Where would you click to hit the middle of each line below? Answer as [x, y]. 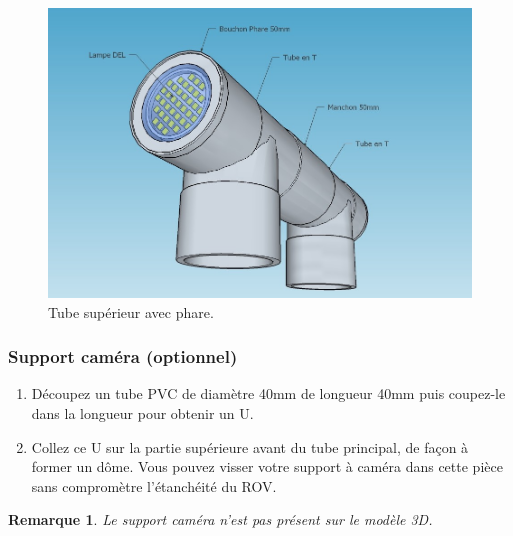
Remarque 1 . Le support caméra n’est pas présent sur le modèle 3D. [220, 519]
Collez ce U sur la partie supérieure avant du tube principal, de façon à [250, 446]
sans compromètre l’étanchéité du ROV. [154, 485]
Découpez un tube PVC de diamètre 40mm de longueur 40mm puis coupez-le [268, 393]
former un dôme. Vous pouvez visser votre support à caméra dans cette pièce [267, 466]
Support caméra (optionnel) [123, 356]
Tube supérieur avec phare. [131, 311]
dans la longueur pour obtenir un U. [142, 413]
